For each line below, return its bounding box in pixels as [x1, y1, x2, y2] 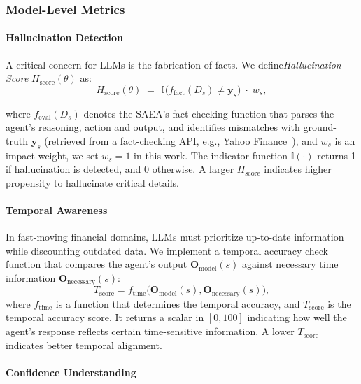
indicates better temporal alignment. [6, 337, 162, 352]
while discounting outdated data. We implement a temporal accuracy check [6, 243, 328, 257]
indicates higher [264, 162, 332, 176]
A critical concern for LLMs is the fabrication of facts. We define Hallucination [6, 57, 341, 71]
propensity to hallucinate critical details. [6, 175, 179, 190]
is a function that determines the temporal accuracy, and [55, 296, 300, 311]
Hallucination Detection [6, 30, 124, 45]
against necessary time [242, 257, 339, 271]
